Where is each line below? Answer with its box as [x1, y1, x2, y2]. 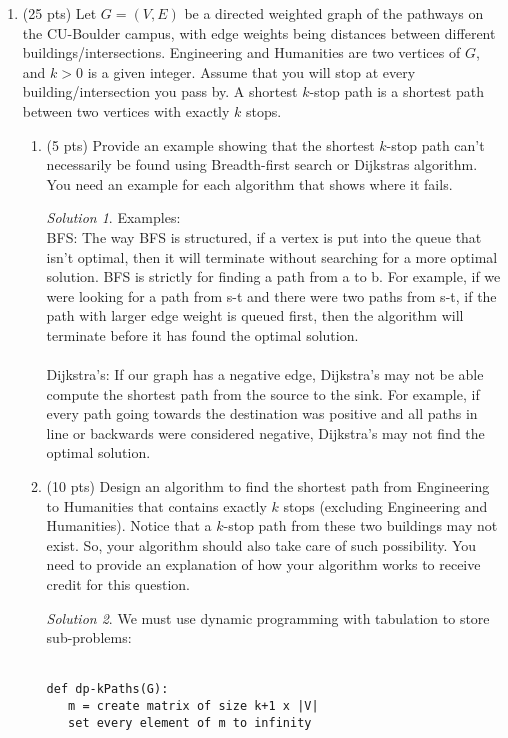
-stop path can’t [386, 134, 485, 155]
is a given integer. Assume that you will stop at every [87, 61, 416, 82]
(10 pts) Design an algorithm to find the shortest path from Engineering [46, 476, 490, 497]
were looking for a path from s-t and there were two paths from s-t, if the [46, 285, 497, 306]
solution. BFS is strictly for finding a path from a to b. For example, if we [46, 266, 501, 287]
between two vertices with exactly [22, 100, 230, 121]
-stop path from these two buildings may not [223, 515, 498, 536]
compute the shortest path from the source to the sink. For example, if [46, 383, 480, 404]
